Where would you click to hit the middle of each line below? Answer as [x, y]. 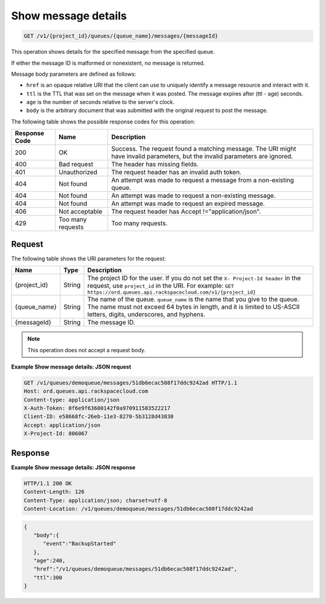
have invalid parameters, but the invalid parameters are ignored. [202, 156]
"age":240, [50, 561]
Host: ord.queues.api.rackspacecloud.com [86, 391]
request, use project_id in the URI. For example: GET [161, 286]
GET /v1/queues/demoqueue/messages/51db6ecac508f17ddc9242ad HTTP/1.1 [131, 382]
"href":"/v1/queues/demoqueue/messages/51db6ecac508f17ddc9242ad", [136, 569]
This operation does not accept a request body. [87, 350]
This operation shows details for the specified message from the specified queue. [113, 52]
